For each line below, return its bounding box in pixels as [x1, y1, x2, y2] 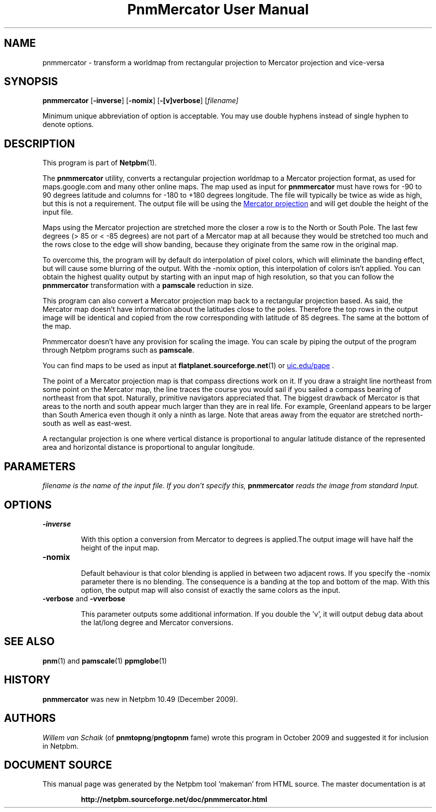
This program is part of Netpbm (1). [42, 158, 157, 167]
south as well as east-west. [42, 419, 132, 428]
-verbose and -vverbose [42, 594, 125, 603]
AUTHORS [4, 712, 56, 725]
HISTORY [4, 674, 51, 686]
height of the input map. [81, 543, 160, 552]
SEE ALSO [4, 635, 55, 648]
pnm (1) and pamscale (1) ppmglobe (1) [42, 656, 167, 665]
